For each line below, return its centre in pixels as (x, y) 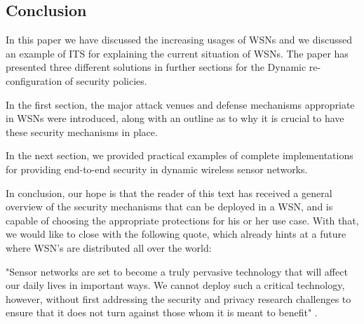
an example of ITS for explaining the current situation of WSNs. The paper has (177, 53)
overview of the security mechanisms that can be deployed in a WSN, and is (169, 207)
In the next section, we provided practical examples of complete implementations (180, 155)
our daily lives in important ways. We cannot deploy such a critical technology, (175, 285)
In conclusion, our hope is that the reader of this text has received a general (169, 193)
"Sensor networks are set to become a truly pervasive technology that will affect (177, 271)
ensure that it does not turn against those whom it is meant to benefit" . (162, 312)
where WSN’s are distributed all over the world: (109, 247)
